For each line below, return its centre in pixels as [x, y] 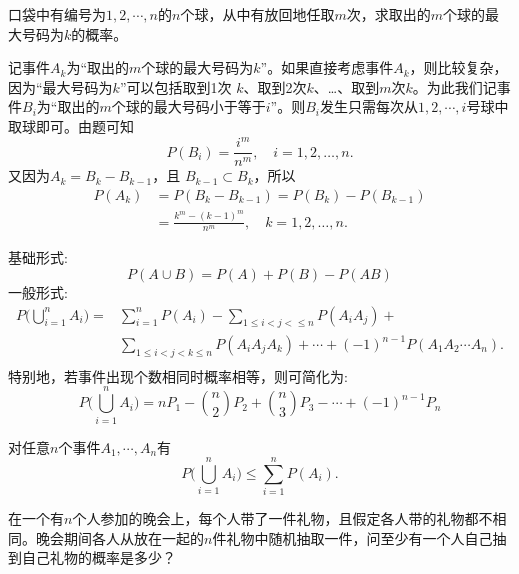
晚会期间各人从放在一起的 [119, 537]
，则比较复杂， [458, 67]
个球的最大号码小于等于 [188, 106]
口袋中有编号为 [57, 14]
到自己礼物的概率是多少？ [92, 557]
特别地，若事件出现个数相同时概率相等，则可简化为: [178, 375]
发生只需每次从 [368, 106]
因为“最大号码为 [60, 86]
